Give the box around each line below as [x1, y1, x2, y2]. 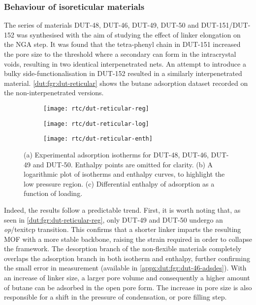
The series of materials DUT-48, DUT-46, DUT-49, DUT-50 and [4, 20, 199, 30]
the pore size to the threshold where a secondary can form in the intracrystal [4, 49, 236, 59]
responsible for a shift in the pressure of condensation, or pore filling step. [4, 292, 227, 302]
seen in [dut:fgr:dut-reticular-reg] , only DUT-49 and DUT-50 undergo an [4, 214, 223, 225]
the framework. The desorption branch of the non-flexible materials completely [4, 243, 242, 254]
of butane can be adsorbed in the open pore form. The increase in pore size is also [4, 282, 252, 292]
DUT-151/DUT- [201, 20, 251, 30]
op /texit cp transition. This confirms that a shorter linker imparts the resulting [4, 224, 241, 234]
